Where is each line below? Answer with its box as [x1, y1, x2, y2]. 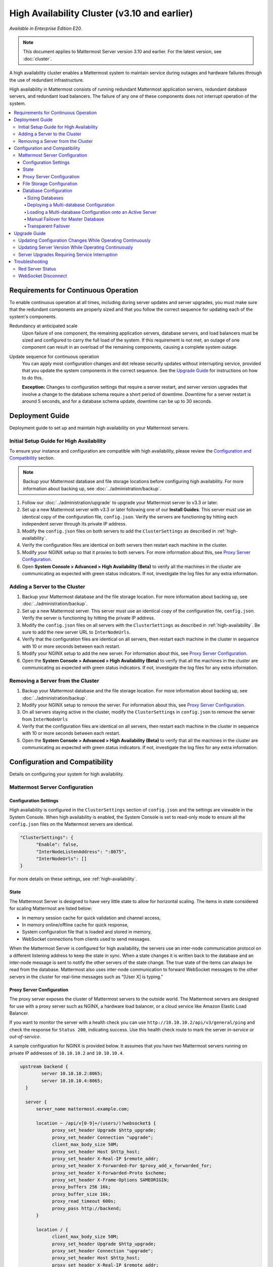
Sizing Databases [27, 195, 64, 201]
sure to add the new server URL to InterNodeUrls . [22, 629, 131, 636]
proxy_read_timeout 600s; [52, 1199, 116, 1204]
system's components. [9, 313, 57, 319]
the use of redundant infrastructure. [9, 77, 84, 83]
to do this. [22, 375, 43, 381]
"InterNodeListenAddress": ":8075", [36, 849, 127, 854]
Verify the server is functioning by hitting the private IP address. [22, 615, 155, 621]
